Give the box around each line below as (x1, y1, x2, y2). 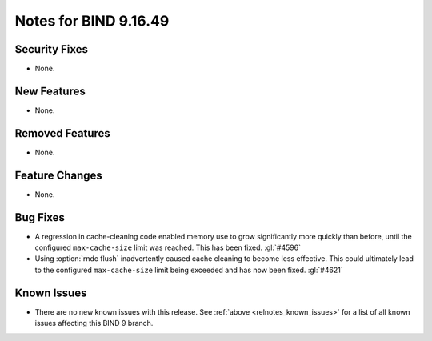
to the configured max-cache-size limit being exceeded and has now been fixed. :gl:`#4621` (34, 265, 343, 275)
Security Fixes (14, 42, 88, 56)
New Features (14, 84, 86, 98)
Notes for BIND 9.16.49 (14, 12, 170, 30)
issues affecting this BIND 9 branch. (34, 319, 154, 328)
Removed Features (14, 126, 111, 140)
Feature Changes (14, 168, 103, 182)
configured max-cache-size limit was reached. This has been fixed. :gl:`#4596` (34, 243, 302, 252)
